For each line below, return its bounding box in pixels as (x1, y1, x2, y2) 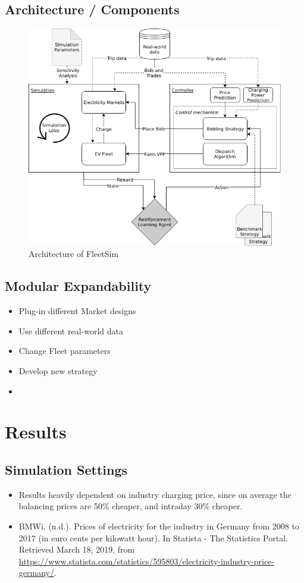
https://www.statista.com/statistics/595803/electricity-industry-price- (18, 554, 274, 567)
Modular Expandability (5, 277, 152, 295)
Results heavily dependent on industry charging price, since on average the (18, 488, 292, 500)
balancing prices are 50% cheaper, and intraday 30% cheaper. (18, 500, 243, 512)
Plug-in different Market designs (18, 305, 136, 317)
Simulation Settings (5, 460, 128, 478)
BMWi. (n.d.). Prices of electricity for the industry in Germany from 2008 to (18, 519, 299, 532)
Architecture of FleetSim (29, 247, 119, 260)
